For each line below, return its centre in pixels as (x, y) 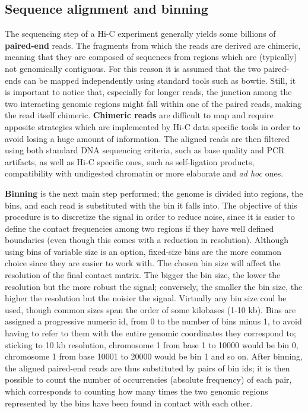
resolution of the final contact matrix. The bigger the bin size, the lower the (143, 275)
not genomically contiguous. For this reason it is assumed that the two (133, 68)
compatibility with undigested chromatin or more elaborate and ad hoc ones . (144, 173)
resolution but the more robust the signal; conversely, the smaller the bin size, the (154, 286)
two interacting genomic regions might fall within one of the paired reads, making (153, 103)
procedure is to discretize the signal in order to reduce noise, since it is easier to (150, 217)
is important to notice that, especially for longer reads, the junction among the (148, 92)
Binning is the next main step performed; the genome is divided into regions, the (154, 193)
